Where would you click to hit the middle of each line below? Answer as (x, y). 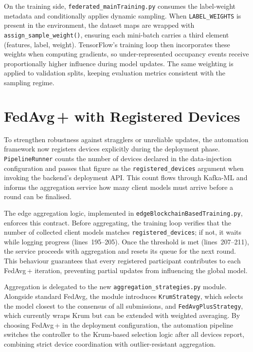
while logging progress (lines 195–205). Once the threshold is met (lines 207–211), (126, 241)
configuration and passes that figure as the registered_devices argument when (124, 168)
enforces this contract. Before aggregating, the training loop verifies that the (117, 222)
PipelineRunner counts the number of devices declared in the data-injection (118, 158)
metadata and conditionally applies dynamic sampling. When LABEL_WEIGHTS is (123, 15)
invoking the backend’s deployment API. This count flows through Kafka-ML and (126, 177)
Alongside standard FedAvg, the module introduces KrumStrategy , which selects (124, 296)
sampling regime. (29, 82)
